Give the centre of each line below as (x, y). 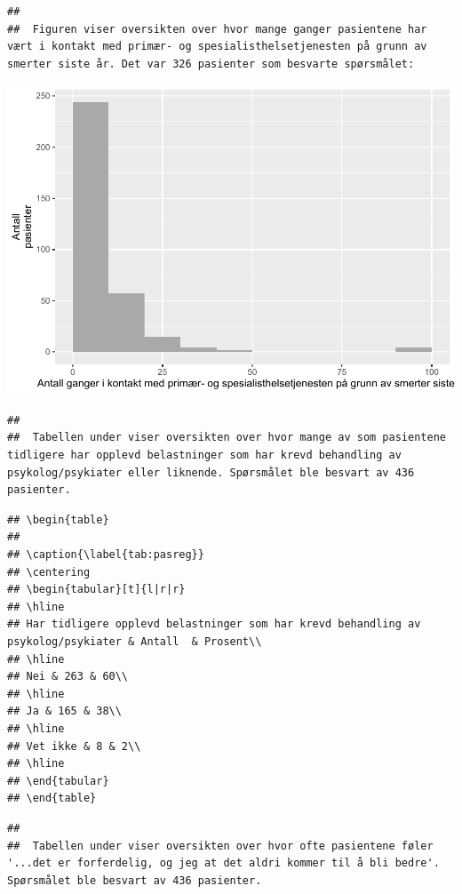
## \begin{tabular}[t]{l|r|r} (96, 590)
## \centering (49, 572)
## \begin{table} (58, 519)
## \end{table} (52, 798)
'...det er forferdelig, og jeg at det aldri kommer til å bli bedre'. (223, 863)
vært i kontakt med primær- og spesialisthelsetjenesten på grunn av (217, 47)
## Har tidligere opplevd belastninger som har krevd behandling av (214, 624)
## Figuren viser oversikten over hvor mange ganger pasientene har (217, 29)
